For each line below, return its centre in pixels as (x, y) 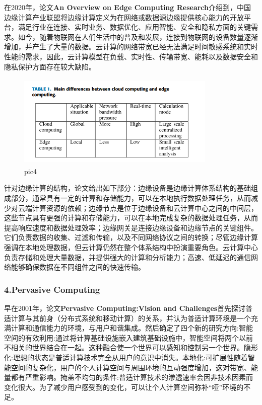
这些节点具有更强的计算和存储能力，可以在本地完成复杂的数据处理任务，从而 (131, 218)
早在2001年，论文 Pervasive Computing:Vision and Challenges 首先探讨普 (128, 308)
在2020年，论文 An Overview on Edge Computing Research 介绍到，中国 (128, 7)
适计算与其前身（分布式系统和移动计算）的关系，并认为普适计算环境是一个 (127, 318)
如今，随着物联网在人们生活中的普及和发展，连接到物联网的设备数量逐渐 (138, 36)
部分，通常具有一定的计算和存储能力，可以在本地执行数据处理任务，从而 (131, 198)
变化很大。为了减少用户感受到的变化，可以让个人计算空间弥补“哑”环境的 (124, 387)
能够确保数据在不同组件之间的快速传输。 (78, 267)
